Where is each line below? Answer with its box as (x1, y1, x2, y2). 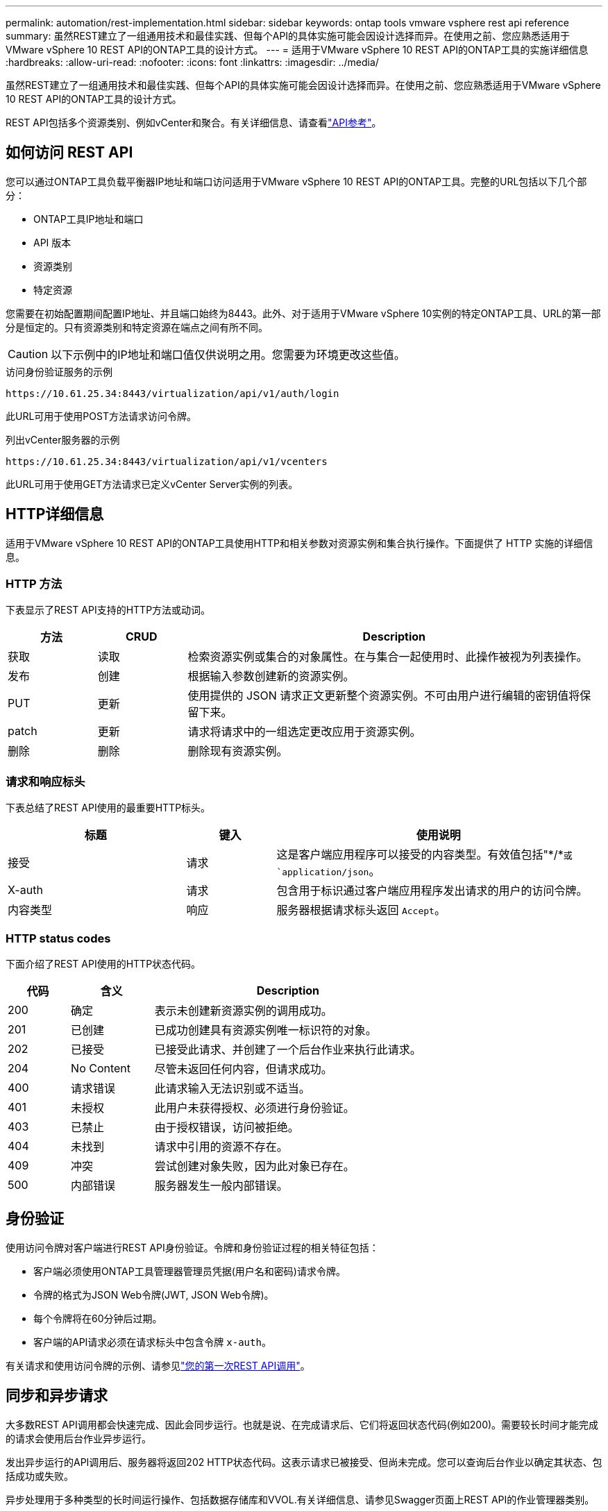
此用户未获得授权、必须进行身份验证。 (154, 1100, 355, 1115)
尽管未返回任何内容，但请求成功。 (154, 1061, 332, 1076)
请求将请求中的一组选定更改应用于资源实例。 (187, 725, 421, 739)
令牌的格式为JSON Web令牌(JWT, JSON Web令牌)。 (33, 1288, 274, 1301)
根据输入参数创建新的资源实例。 (187, 669, 355, 684)
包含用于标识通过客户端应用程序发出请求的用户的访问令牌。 (276, 884, 588, 898)
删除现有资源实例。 (187, 744, 288, 759)
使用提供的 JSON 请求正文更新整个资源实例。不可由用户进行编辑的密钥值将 (187, 689, 580, 703)
